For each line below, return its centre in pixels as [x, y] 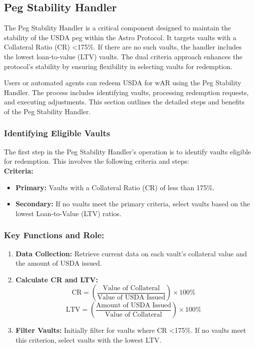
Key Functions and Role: [54, 235]
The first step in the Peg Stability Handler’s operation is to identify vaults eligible [127, 151]
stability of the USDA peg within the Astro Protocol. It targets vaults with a [120, 37]
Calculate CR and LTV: [57, 279]
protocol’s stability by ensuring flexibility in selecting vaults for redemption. [118, 66]
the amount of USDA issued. [59, 263]
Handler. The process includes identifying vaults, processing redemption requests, [126, 92]
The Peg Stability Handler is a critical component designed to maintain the [118, 28]
